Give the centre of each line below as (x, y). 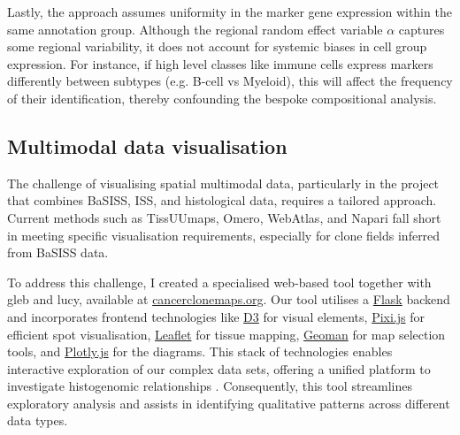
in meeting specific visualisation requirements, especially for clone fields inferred (224, 235)
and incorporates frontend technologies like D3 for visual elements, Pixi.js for (216, 316)
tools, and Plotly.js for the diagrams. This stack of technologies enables (200, 351)
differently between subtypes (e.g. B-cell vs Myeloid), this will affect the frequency (230, 81)
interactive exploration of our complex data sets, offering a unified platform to (219, 368)
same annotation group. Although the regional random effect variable (195, 29)
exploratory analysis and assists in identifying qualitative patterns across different (229, 403)
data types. (38, 420)
